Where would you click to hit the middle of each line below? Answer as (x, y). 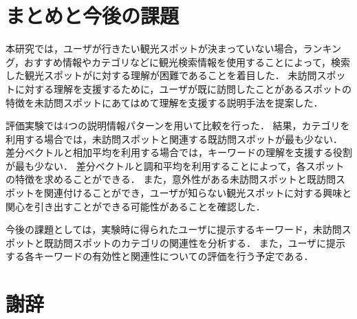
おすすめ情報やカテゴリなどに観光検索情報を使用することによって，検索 (187, 62)
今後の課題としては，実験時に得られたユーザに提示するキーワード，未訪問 (174, 229)
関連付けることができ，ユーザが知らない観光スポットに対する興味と (198, 193)
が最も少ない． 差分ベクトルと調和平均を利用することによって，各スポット (175, 165)
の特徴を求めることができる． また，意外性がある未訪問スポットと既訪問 (171, 179)
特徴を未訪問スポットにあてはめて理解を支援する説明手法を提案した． (164, 102)
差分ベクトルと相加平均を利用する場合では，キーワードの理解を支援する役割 (179, 152)
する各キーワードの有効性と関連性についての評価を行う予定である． (160, 256)
